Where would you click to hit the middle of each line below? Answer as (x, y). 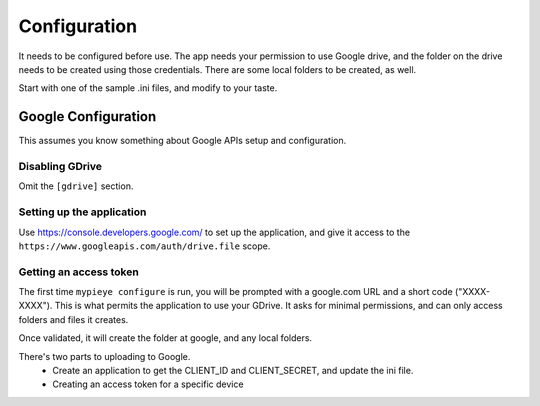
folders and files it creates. (73, 319)
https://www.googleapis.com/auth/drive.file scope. (144, 246)
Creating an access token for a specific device (148, 384)
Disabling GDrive (60, 166)
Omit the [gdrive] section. (76, 186)
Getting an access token (78, 272)
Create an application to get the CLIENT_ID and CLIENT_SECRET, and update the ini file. (233, 370)
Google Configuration (87, 116)
